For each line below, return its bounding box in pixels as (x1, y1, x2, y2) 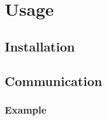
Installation (5, 37, 75, 55)
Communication (5, 71, 102, 90)
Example (5, 102, 47, 116)
